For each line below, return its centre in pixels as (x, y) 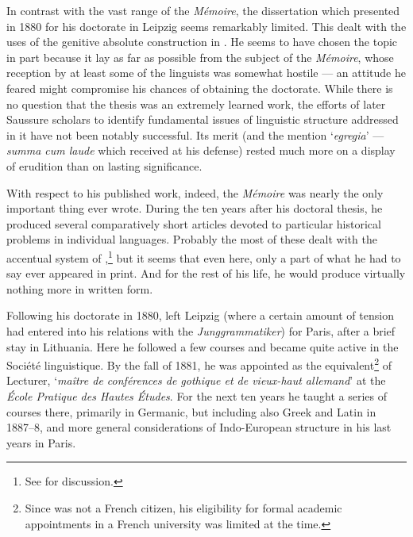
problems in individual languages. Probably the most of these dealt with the (192, 239)
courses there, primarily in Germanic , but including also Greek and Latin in (191, 411)
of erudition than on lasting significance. (104, 165)
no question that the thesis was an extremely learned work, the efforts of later (196, 104)
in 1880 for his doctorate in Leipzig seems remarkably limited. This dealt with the (206, 26)
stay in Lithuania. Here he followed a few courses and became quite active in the (203, 346)
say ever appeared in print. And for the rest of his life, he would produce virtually (206, 273)
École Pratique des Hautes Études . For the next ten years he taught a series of (197, 395)
